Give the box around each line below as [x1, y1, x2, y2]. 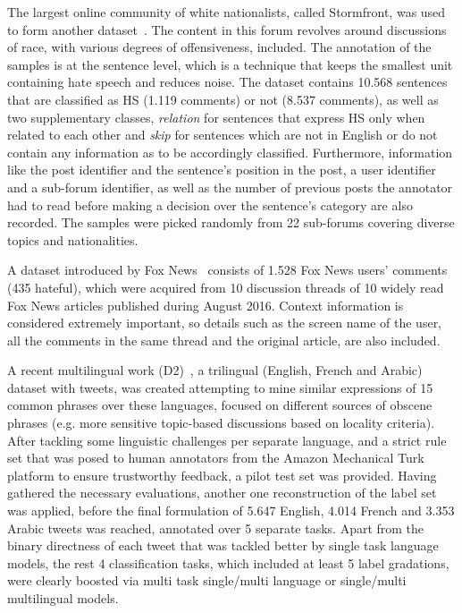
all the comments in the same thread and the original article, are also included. [7, 330, 441, 349]
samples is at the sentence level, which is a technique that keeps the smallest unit [7, 55, 453, 73]
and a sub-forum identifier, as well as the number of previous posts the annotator [7, 177, 453, 196]
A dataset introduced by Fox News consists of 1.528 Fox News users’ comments [7, 260, 448, 279]
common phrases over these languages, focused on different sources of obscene [7, 396, 433, 414]
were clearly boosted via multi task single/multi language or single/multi [7, 571, 407, 590]
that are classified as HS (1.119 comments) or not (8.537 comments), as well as [7, 89, 439, 108]
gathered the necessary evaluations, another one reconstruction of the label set [7, 483, 437, 502]
